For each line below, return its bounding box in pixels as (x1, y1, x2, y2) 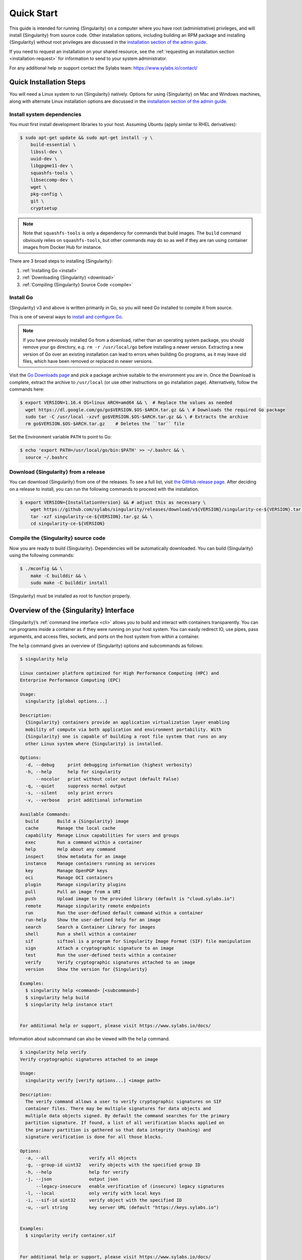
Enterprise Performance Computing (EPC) (20, 677, 121, 683)
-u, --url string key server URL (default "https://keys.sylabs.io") (25, 1205, 219, 1210)
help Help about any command (25, 847, 116, 852)
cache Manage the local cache (25, 826, 116, 831)
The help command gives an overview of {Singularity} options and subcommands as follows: (9, 643, 204, 649)
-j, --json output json (25, 1176, 118, 1182)
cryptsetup (30, 205, 57, 211)
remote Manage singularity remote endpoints (25, 903, 150, 909)
